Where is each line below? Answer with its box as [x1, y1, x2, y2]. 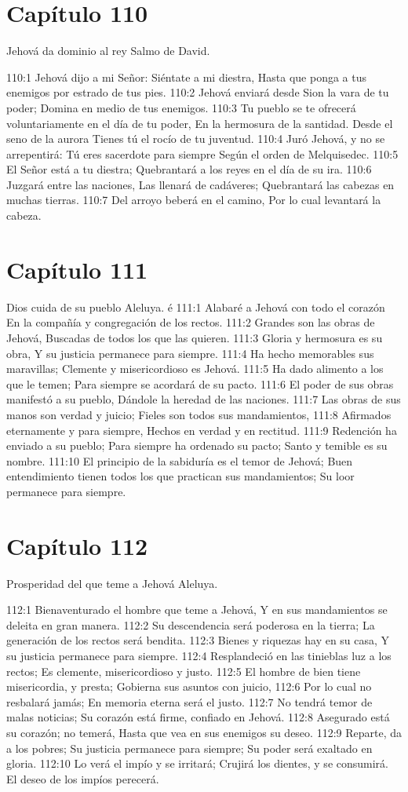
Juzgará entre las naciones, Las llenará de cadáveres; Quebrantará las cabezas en [6, 176, 395, 192]
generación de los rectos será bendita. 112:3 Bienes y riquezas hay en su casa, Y [6, 632, 390, 648]
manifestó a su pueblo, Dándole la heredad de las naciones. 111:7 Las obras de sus [6, 391, 401, 407]
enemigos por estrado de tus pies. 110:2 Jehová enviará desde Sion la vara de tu [6, 84, 389, 100]
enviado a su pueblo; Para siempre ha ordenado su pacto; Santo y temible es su [6, 437, 388, 454]
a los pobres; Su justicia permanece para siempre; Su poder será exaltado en [6, 739, 373, 756]
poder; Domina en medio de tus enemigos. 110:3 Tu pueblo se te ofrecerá [6, 99, 356, 115]
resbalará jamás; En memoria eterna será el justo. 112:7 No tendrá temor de [6, 693, 373, 710]
